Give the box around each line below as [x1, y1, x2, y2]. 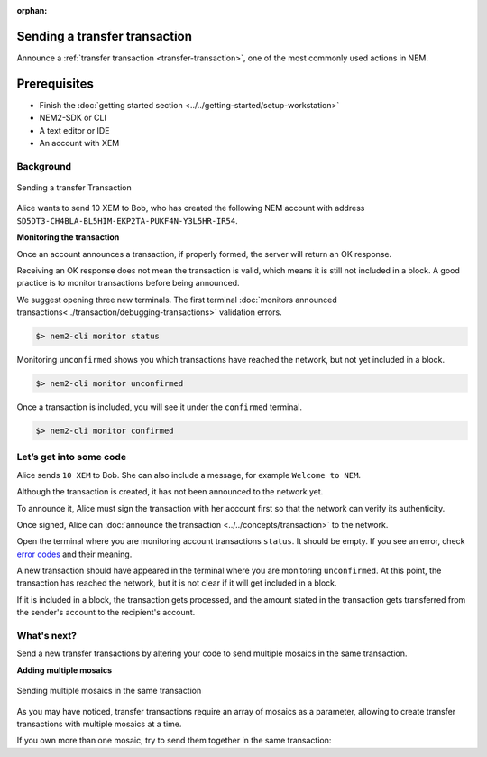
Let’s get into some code [16, 451, 126, 464]
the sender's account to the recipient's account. [16, 607, 196, 618]
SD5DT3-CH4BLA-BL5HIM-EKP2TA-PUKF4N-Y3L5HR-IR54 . [16, 215, 238, 226]
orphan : [16, 5, 48, 15]
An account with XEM [39, 137, 120, 148]
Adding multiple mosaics [16, 664, 113, 676]
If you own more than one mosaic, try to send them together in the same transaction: [16, 735, 332, 746]
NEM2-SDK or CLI [39, 113, 107, 124]
